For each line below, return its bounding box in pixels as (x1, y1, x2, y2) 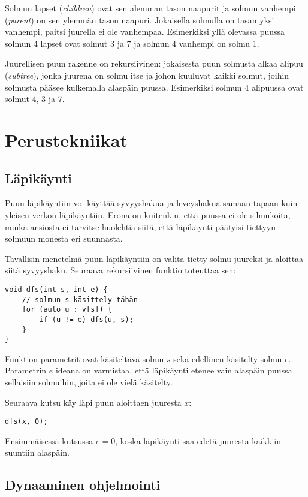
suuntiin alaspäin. (5, 446, 70, 459)
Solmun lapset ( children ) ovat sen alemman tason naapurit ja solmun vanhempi (5, 2, 296, 14)
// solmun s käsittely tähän (22, 295, 138, 304)
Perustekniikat (5, 127, 128, 152)
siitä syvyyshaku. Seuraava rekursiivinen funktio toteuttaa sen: (5, 264, 236, 276)
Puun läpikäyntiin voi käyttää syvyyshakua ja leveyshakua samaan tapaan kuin (5, 197, 298, 209)
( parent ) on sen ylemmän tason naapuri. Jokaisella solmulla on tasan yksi (5, 13, 274, 26)
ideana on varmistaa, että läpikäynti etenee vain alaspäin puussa (55, 364, 292, 376)
